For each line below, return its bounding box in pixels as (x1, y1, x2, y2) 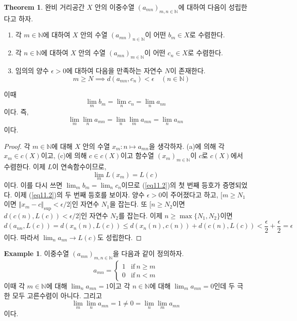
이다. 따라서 (4, 232, 39, 242)
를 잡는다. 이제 (119, 210, 163, 220)
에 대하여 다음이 (178, 2, 226, 12)
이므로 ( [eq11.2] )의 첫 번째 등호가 (121, 180, 221, 190)
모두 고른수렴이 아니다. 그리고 (12, 290, 102, 300)
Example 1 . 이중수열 (4, 248, 69, 258)
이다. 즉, (4, 107, 29, 117)
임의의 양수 (15, 65, 49, 75)
